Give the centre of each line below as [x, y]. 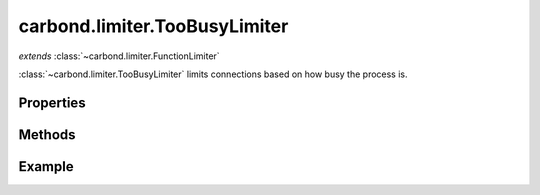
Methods [47, 134]
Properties [52, 102]
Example [46, 166]
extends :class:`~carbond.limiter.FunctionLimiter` [119, 56]
